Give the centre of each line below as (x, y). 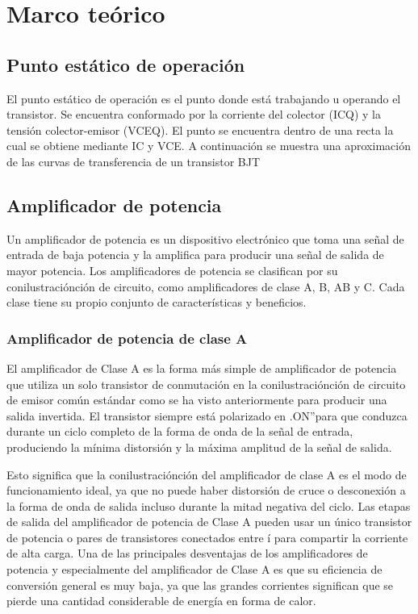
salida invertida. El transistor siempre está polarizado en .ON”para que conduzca (207, 415)
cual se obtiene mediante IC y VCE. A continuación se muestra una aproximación (209, 146)
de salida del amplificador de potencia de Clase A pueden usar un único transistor (209, 522)
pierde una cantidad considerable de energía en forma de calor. (161, 601)
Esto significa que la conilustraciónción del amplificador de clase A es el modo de (207, 474)
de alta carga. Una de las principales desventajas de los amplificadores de (187, 553)
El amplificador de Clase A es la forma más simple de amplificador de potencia (202, 368)
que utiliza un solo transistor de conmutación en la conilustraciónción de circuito (206, 384)
